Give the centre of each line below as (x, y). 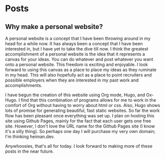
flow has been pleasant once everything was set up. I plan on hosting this (80, 116)
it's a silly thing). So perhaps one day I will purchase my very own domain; (80, 131)
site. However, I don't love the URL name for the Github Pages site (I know (80, 126)
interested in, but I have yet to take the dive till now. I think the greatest (77, 49)
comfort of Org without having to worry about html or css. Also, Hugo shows (83, 105)
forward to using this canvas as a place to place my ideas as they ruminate (81, 70)
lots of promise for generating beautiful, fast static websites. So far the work (82, 110)
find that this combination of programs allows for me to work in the (89, 100)
